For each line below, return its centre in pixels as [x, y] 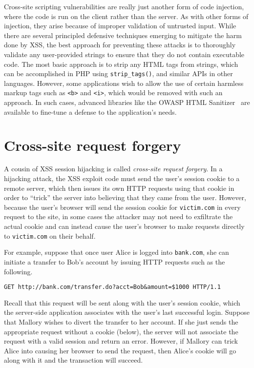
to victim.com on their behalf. [50, 235]
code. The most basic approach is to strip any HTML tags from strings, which [121, 64]
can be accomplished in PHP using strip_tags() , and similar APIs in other [118, 73]
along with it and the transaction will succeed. [74, 360]
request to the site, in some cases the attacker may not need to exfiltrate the [118, 216]
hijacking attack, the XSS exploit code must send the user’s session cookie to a [122, 178]
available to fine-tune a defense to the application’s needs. [90, 112]
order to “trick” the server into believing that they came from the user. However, [125, 197]
